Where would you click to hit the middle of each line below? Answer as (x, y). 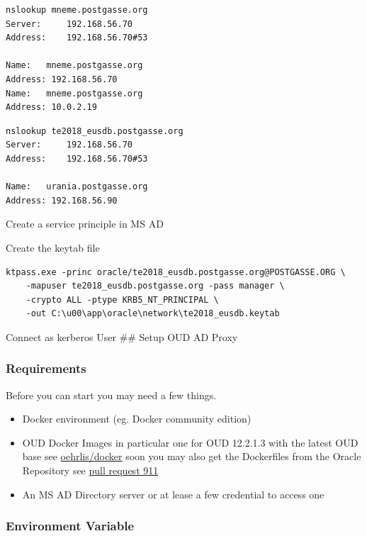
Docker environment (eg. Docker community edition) (137, 419)
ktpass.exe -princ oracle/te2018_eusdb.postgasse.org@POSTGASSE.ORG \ (176, 272)
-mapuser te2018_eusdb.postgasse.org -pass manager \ (155, 286)
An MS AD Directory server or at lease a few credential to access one (173, 494)
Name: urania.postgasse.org (77, 187)
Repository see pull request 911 (90, 470)
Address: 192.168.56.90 (62, 200)
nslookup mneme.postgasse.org (77, 10)
